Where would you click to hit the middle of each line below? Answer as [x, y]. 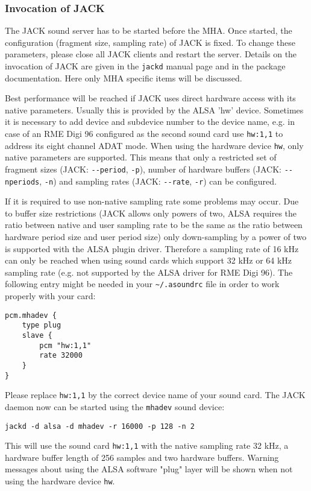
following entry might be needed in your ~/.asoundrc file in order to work [142, 284]
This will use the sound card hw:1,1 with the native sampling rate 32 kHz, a [147, 445]
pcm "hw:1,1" [65, 345]
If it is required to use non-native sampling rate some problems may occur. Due [152, 201]
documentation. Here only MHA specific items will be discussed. [124, 78]
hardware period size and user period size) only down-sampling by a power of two [156, 237]
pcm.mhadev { [31, 315]
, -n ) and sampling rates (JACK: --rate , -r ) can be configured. [158, 181]
